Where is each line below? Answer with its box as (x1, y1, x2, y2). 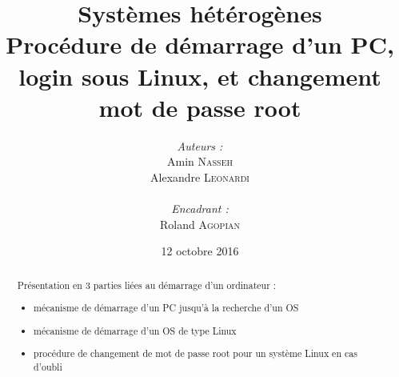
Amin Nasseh (167, 153, 233, 170)
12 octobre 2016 (161, 243, 239, 259)
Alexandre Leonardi (150, 168, 249, 185)
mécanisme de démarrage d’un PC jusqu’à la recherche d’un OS (34, 301, 299, 315)
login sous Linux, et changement (18, 59, 381, 92)
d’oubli (34, 359, 62, 373)
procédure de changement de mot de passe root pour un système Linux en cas (34, 347, 357, 360)
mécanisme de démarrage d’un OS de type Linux (34, 323, 237, 337)
